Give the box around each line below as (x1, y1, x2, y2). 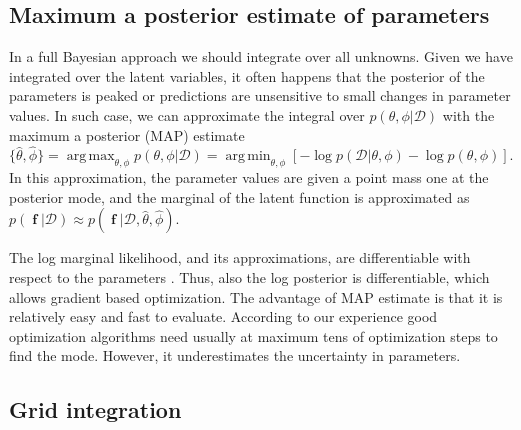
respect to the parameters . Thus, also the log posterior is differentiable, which (9, 266, 490, 287)
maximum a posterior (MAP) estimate (9, 124, 245, 145)
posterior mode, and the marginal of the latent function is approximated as (9, 186, 470, 207)
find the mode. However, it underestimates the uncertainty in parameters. (9, 345, 461, 366)
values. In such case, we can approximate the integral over (9, 104, 365, 125)
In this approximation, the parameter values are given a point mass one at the (9, 167, 489, 188)
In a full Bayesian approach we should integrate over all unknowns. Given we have (9, 46, 513, 67)
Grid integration (9, 394, 182, 425)
